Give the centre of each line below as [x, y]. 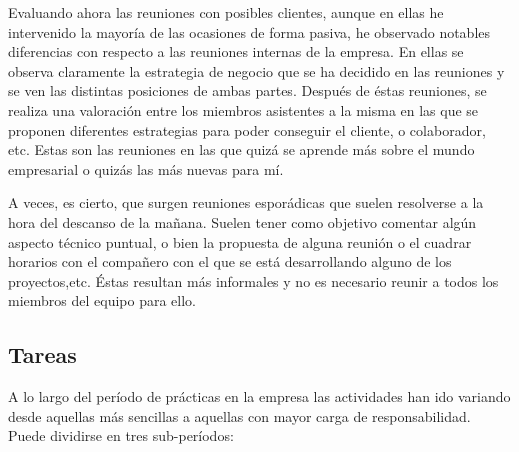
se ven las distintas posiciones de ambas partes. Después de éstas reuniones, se [247, 90]
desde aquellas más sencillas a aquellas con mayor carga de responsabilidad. [239, 415]
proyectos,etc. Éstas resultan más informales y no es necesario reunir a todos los [253, 280]
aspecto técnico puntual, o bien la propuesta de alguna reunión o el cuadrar [240, 241]
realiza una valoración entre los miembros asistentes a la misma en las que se [243, 109]
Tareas [42, 354]
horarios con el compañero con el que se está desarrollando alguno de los [230, 261]
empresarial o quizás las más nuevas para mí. [146, 168]
